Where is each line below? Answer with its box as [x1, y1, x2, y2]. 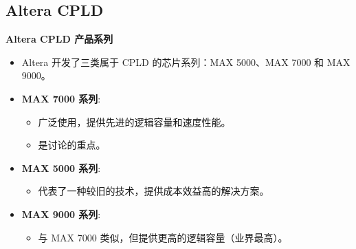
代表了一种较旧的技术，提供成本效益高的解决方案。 [38, 184, 269, 198]
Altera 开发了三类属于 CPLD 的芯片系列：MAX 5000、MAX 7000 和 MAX [21, 54, 351, 69]
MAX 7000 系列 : [21, 91, 101, 105]
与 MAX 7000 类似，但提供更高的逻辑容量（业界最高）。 [38, 230, 288, 244]
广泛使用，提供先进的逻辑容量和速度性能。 [38, 114, 231, 129]
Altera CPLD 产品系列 [5, 32, 113, 46]
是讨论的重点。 [38, 138, 106, 152]
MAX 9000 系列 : [21, 206, 101, 221]
